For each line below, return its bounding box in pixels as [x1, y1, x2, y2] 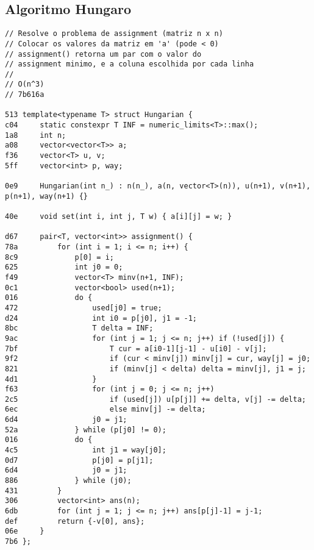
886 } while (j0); [5, 476, 132, 485]
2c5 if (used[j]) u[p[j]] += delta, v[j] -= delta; [5, 395, 306, 404]
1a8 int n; [5, 130, 66, 140]
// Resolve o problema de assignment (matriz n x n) [5, 29, 223, 38]
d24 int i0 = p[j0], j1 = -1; [5, 313, 197, 323]
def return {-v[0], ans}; [5, 516, 145, 526]
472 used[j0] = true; [5, 303, 162, 312]
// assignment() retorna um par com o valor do [5, 49, 202, 59]
